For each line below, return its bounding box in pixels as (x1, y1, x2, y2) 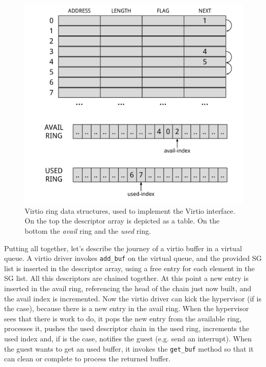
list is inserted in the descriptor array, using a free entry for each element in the (4, 262, 255, 273)
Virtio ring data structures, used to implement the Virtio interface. (25, 205, 235, 216)
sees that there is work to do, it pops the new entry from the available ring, (4, 313, 242, 323)
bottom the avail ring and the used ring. (25, 226, 151, 236)
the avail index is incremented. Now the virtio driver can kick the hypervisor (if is (4, 293, 261, 303)
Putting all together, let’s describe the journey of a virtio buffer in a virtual (4, 242, 242, 253)
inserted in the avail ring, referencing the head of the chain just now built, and (4, 283, 252, 294)
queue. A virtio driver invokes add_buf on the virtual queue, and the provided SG (4, 253, 262, 263)
